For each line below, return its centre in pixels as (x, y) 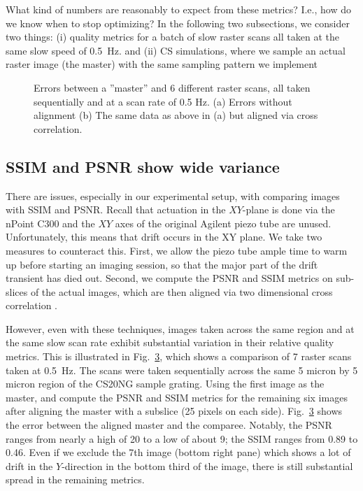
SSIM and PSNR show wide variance (143, 166)
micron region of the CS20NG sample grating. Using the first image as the (165, 384)
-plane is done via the (289, 209)
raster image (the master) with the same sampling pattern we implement (162, 64)
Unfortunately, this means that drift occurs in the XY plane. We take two (164, 237)
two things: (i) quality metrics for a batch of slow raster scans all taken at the (172, 37)
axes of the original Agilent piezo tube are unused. (223, 223)
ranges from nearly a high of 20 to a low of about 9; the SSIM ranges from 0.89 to (182, 438)
